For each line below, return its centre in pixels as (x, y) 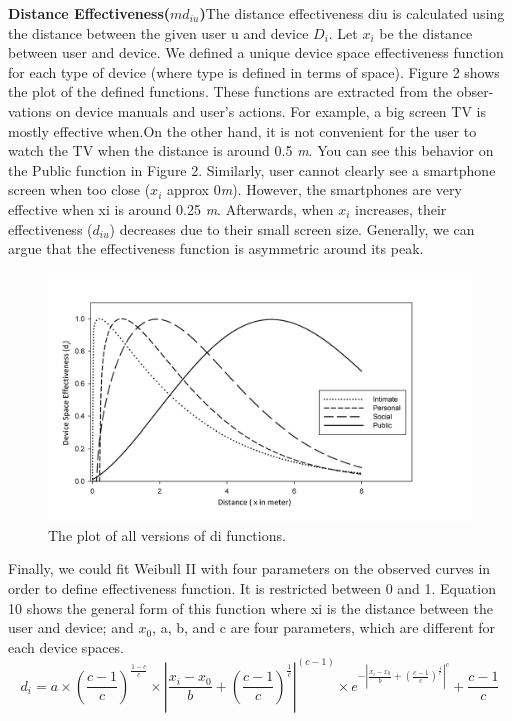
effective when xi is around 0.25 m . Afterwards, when (171, 208)
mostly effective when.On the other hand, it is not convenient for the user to (242, 130)
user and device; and (71, 627)
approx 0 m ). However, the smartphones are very (314, 189)
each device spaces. (66, 646)
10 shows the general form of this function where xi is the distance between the (251, 607)
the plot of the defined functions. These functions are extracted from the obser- (251, 91)
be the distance (426, 32)
